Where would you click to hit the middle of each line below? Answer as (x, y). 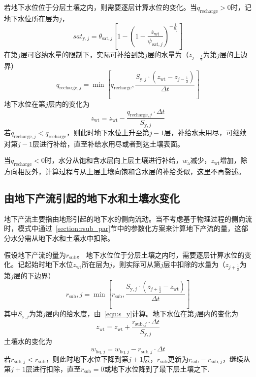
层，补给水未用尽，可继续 (206, 132)
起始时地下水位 (48, 264)
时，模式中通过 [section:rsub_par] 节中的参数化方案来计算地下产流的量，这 (123, 228)
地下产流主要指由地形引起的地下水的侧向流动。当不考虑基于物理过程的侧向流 (128, 218)
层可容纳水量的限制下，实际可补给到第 (82, 55)
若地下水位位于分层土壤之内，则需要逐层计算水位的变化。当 (100, 7)
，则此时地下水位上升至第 (108, 132)
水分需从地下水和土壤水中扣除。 (62, 238)
